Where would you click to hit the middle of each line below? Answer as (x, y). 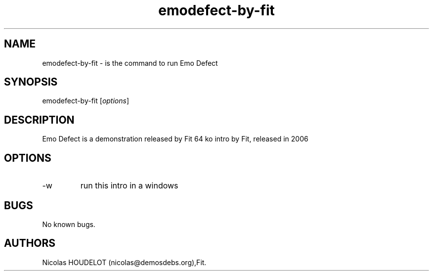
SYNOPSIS (31, 82)
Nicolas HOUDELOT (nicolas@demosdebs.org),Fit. (124, 262)
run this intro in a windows (129, 186)
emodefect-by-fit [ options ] (86, 101)
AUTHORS (30, 243)
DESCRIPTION (39, 120)
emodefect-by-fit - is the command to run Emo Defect (130, 63)
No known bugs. (69, 224)
